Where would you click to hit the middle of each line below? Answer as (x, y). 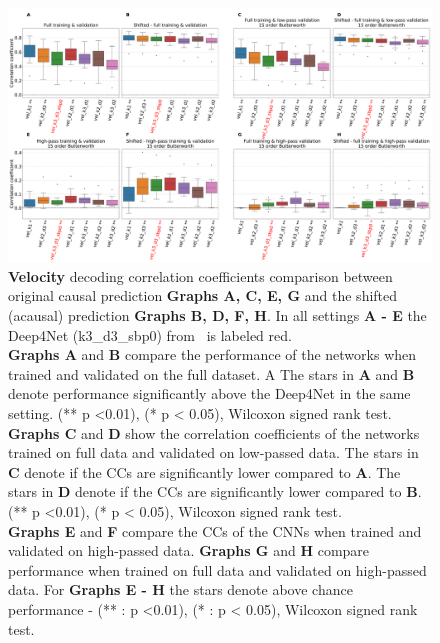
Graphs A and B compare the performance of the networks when (212, 354)
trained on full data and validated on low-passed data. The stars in (213, 452)
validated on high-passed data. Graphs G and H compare (189, 550)
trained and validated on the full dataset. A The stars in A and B (211, 373)
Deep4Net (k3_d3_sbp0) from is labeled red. (150, 334)
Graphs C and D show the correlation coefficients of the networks (214, 432)
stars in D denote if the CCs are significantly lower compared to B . (215, 491)
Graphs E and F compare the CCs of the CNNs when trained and (215, 530)
